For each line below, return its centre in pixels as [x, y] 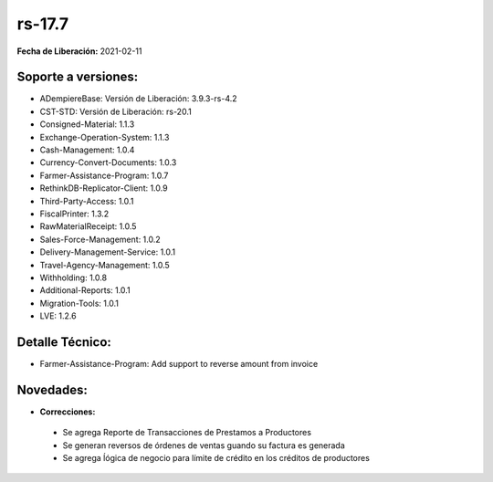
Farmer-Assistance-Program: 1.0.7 [104, 175]
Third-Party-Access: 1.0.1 [87, 201]
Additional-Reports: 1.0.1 [85, 290]
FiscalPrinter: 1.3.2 [74, 214]
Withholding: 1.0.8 [73, 278]
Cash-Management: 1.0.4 [87, 150]
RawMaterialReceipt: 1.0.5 [88, 226]
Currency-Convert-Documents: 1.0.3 [108, 162]
